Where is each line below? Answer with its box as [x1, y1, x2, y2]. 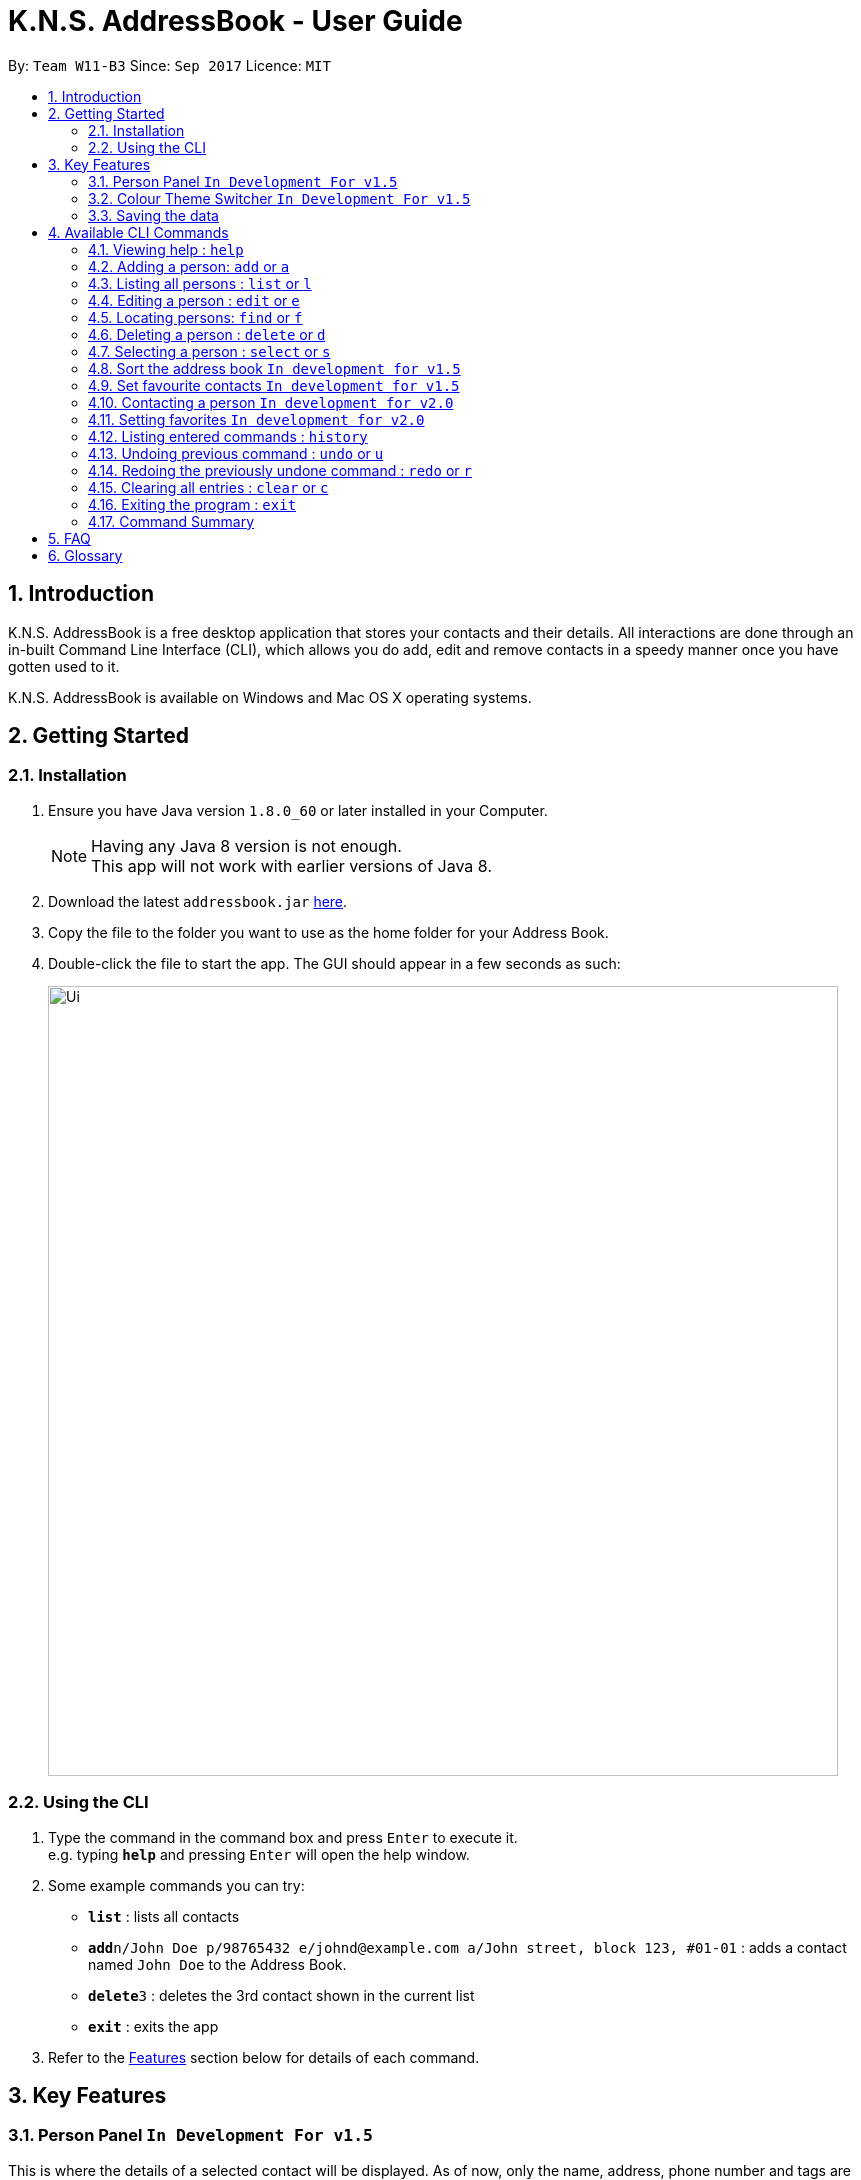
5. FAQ [48, 529, 91, 547]
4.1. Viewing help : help [88, 240, 244, 258]
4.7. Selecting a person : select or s [88, 342, 331, 360]
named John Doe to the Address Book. [88, 1955, 347, 1973]
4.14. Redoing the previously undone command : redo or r [88, 461, 472, 479]
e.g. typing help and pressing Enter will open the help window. [48, 1845, 470, 1863]
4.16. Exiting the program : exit [88, 495, 297, 513]
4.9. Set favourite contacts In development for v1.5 [88, 376, 460, 394]
